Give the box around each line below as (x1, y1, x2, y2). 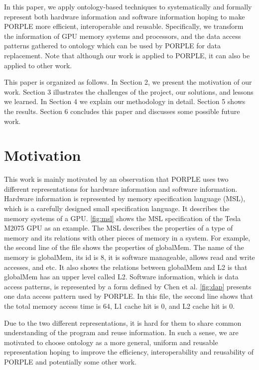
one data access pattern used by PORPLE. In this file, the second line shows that (4, 291, 254, 301)
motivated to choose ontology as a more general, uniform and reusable (4, 337, 218, 347)
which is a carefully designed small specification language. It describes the (4, 203, 230, 214)
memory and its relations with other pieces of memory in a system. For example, (4, 232, 251, 243)
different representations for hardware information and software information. (4, 183, 238, 194)
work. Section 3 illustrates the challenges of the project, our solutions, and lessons (4, 86, 254, 97)
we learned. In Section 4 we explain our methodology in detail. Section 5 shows (4, 96, 246, 107)
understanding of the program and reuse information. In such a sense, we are (4, 327, 239, 338)
